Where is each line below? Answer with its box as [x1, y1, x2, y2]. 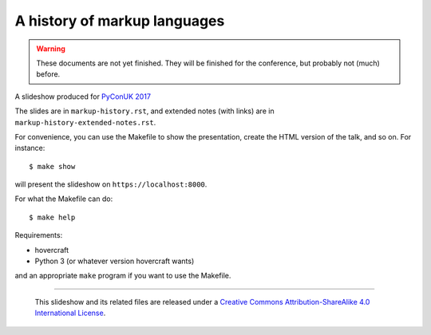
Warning [36, 44, 65, 53]
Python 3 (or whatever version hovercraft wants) [34, 256, 195, 266]
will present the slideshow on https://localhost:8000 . [14, 179, 208, 189]
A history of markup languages [14, 12, 225, 30]
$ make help [29, 212, 76, 222]
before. [36, 69, 61, 79]
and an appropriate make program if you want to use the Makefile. [14, 271, 231, 281]
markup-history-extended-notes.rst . [14, 117, 156, 127]
